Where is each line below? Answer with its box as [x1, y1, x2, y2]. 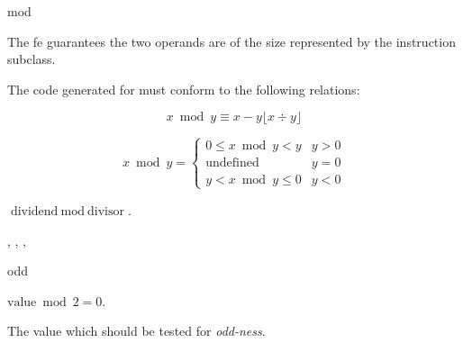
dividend [10, 204, 59, 218]
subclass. [7, 50, 56, 68]
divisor [87, 204, 125, 218]
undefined [205, 156, 259, 169]
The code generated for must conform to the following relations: [7, 79, 360, 98]
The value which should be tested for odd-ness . [7, 321, 266, 340]
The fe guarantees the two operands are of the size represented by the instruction [7, 32, 456, 50]
